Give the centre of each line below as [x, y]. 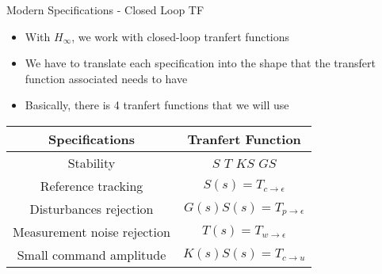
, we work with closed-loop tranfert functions [181, 36]
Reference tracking [92, 185]
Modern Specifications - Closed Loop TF [105, 10]
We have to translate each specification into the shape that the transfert [200, 63]
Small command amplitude [92, 254]
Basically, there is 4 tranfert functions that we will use [157, 105]
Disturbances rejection [92, 208]
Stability [92, 162]
